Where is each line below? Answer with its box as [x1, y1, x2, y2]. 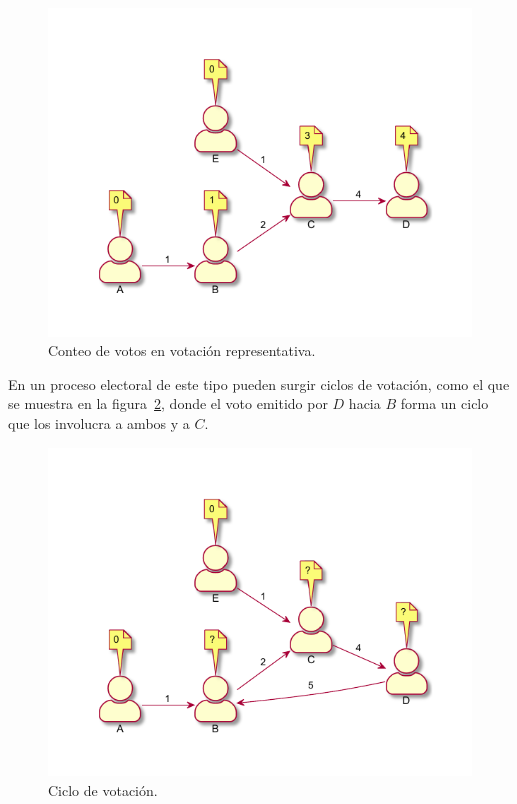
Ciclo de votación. [48, 779, 158, 800]
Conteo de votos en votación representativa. [48, 340, 316, 361]
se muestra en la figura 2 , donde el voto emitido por [8, 393, 328, 414]
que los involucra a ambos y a [8, 412, 190, 433]
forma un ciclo [400, 393, 489, 414]
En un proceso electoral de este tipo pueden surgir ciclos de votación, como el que [8, 373, 510, 394]
